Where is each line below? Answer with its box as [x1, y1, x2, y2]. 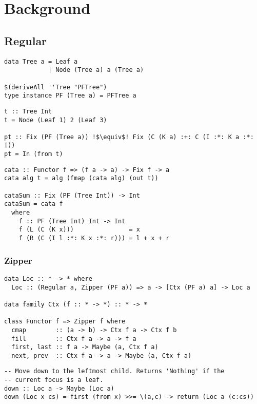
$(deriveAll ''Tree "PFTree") [4, 83, 107, 91]
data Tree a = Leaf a [4, 57, 78, 65]
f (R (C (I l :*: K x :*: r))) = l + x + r [18, 235, 170, 242]
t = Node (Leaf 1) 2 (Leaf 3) [4, 116, 107, 124]
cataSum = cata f [4, 200, 63, 208]
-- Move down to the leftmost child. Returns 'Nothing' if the [4, 368, 225, 375]
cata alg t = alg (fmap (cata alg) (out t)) [4, 175, 159, 182]
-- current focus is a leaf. [4, 376, 104, 384]
